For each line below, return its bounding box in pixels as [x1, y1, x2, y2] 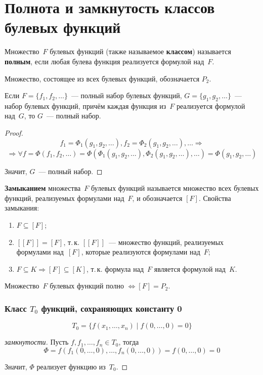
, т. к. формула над [86, 263, 144, 274]
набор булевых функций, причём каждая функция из [5, 100, 166, 111]
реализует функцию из [36, 361, 106, 371]
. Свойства [198, 192, 231, 203]
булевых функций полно [50, 280, 124, 291]
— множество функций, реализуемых [109, 236, 224, 247]
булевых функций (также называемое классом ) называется [50, 46, 231, 57]
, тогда [118, 337, 139, 347]
